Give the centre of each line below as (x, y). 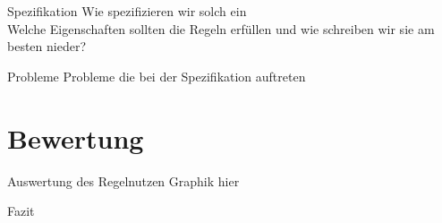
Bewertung (76, 137)
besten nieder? (47, 46)
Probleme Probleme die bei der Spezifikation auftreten (157, 76)
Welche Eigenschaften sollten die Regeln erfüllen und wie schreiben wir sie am (221, 28)
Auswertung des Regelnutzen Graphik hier (123, 180)
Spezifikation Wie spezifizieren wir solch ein (127, 11)
